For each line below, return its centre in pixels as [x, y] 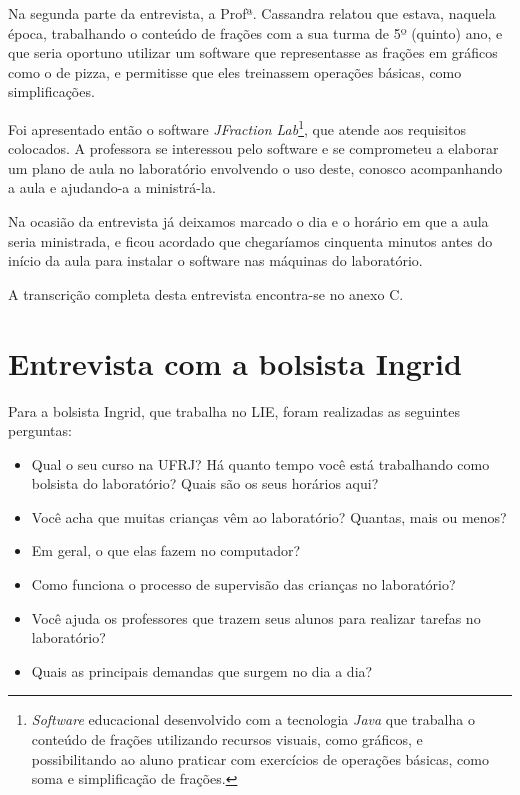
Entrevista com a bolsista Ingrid [235, 362]
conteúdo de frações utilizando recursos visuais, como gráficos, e [227, 739]
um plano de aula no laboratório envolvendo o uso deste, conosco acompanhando [255, 167]
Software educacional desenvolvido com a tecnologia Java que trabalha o [253, 719]
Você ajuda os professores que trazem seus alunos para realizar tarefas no [256, 617]
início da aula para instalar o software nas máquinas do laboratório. [215, 260]
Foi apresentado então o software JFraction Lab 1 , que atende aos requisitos [237, 127]
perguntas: [40, 430]
